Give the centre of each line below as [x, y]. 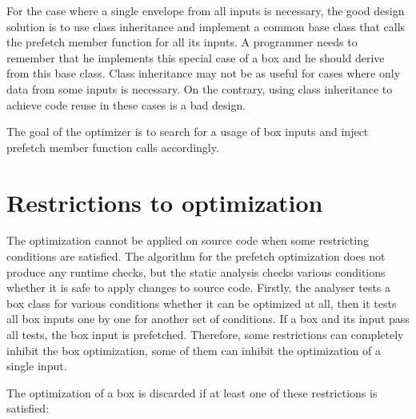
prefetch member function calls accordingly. [113, 147]
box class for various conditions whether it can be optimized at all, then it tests [202, 303]
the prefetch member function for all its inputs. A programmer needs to [182, 42]
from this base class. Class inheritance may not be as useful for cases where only [204, 73]
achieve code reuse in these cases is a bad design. [126, 104]
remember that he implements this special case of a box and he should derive [196, 57]
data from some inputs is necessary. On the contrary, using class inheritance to [200, 88]
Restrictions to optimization [165, 202]
